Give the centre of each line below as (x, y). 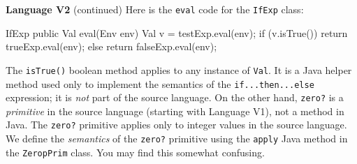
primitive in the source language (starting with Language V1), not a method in (175, 111)
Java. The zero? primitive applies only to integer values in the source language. (176, 125)
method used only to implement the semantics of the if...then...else (160, 83)
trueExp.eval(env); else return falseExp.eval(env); (111, 46)
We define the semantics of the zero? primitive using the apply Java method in (177, 139)
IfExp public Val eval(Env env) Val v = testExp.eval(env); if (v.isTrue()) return (177, 32)
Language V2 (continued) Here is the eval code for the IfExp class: (155, 9)
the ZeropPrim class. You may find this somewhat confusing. (135, 152)
